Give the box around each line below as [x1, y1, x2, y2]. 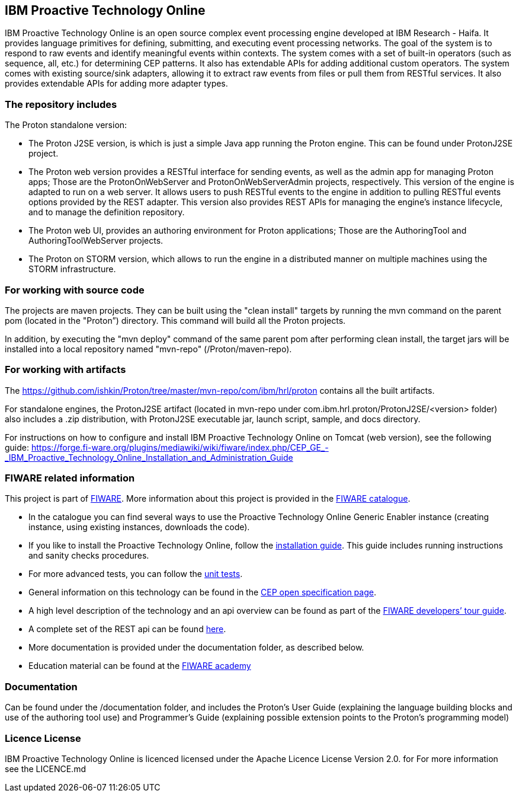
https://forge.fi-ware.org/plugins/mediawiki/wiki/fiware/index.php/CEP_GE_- [31, 442, 329, 452]
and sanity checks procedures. [28, 550, 149, 561]
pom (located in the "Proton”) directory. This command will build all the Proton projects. [5, 315, 346, 326]
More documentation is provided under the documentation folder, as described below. [28, 642, 364, 653]
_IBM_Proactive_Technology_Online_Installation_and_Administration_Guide [5, 452, 293, 463]
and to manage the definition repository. [28, 207, 185, 218]
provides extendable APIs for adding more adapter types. [5, 78, 228, 89]
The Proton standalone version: [5, 120, 127, 130]
